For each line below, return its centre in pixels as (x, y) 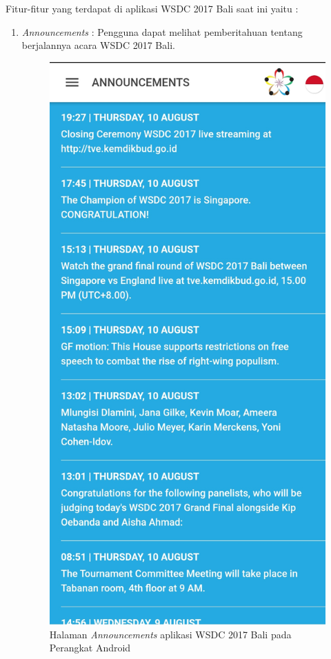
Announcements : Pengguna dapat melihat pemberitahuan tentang (162, 31)
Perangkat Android (90, 648)
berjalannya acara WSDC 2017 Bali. (98, 45)
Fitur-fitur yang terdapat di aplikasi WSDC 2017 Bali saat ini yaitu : (152, 8)
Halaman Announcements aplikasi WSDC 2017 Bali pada (170, 634)
